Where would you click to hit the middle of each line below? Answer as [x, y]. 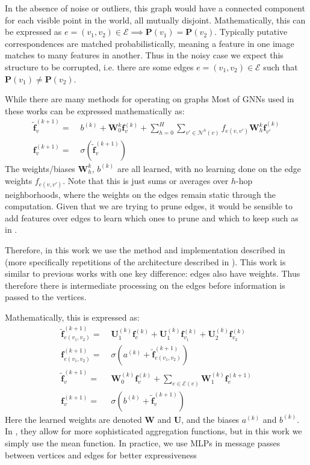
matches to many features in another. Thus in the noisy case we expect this [144, 55]
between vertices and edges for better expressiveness [101, 454]
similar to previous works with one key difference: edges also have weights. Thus [153, 273]
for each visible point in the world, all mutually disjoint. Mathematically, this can [155, 20]
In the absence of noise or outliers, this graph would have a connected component [155, 8]
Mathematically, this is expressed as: [72, 317]
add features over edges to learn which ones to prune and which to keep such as [152, 217]
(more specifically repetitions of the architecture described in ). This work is [145, 261]
